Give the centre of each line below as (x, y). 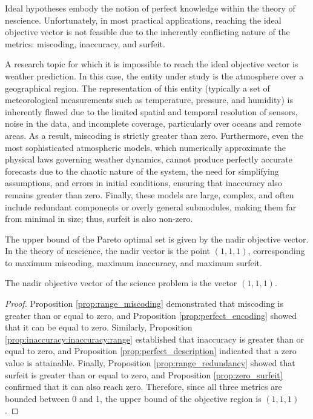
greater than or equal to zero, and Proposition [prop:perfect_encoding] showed (151, 315)
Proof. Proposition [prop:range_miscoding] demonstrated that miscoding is (144, 303)
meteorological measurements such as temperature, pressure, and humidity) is (149, 100)
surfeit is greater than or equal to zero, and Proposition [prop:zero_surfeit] (144, 374)
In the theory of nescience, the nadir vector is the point (107, 251)
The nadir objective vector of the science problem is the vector (121, 283)
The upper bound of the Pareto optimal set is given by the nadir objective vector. (157, 239)
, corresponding (276, 251)
